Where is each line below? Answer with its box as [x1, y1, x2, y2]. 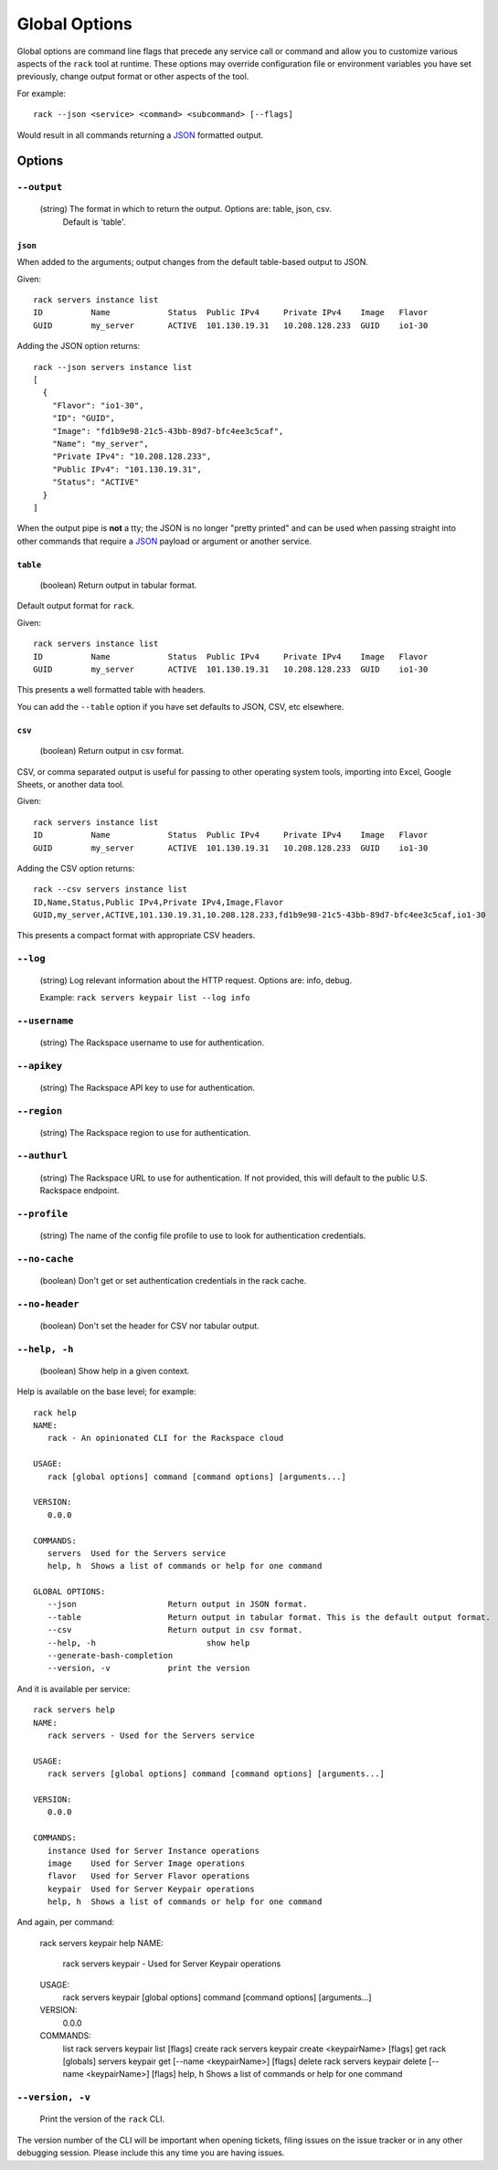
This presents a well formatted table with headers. [16, 684, 206, 695]
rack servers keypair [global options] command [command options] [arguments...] [62, 1992, 372, 2003]
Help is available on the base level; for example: [16, 1386, 196, 1397]
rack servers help [33, 1705, 116, 1715]
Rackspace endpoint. [39, 1185, 120, 1196]
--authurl [16, 1149, 69, 1162]
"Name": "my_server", [51, 439, 150, 449]
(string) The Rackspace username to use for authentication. [39, 1037, 265, 1048]
